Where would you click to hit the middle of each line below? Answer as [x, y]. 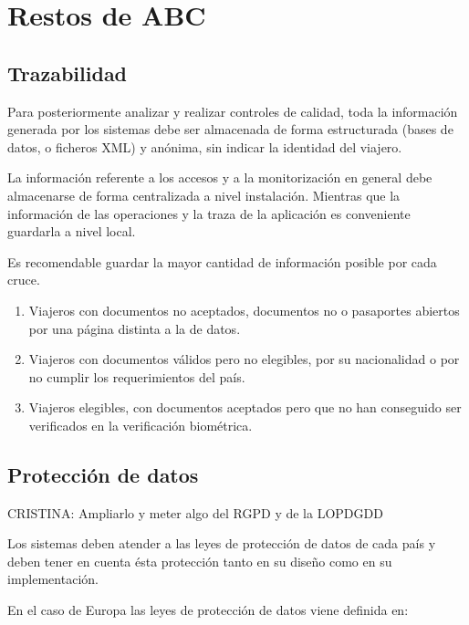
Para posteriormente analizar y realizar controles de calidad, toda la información [233, 111]
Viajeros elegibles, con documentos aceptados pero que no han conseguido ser [245, 407]
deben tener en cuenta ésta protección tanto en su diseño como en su [200, 561]
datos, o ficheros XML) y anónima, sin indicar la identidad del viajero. [205, 146]
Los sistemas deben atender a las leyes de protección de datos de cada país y [222, 543]
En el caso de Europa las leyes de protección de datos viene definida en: [208, 610]
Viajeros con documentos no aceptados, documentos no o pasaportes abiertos [244, 310]
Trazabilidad [68, 73]
